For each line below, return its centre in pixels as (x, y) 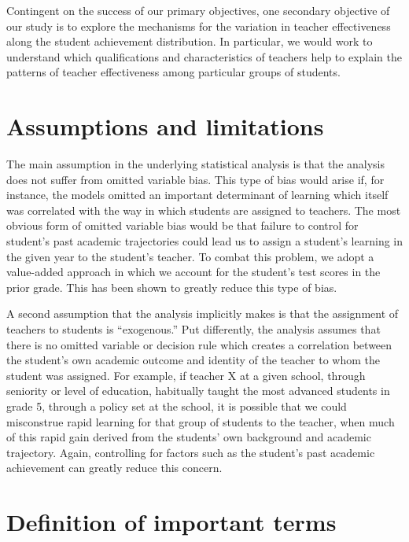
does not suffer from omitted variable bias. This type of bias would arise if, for (195, 179)
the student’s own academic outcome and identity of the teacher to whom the (193, 360)
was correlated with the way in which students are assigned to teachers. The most (204, 210)
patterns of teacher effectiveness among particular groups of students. (173, 72)
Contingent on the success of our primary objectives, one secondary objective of (198, 10)
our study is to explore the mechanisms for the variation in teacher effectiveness (199, 26)
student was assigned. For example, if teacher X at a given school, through (186, 375)
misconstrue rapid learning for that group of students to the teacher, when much (201, 421)
